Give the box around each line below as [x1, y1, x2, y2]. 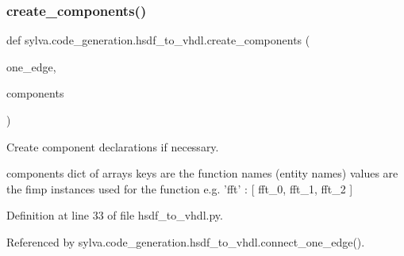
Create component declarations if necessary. [6, 138, 219, 155]
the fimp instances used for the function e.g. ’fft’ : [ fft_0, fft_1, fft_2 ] [6, 180, 353, 197]
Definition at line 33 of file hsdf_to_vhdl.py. [6, 207, 223, 224]
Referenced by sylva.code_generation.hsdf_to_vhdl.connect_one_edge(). [6, 233, 365, 250]
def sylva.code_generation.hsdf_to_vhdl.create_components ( [6, 32, 310, 48]
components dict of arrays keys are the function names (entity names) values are [6, 165, 398, 181]
